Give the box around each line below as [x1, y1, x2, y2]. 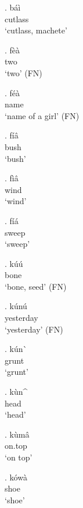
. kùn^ [5, 385, 28, 398]
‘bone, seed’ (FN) [5, 280, 67, 292]
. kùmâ [5, 428, 30, 440]
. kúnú [5, 300, 27, 312]
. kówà [5, 470, 27, 483]
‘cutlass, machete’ [5, 24, 67, 36]
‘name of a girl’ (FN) [5, 109, 80, 121]
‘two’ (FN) [5, 66, 42, 79]
